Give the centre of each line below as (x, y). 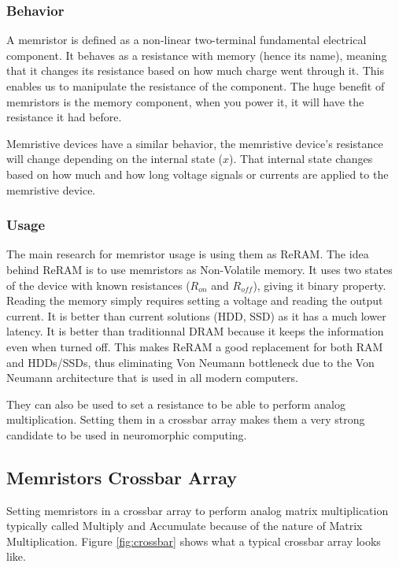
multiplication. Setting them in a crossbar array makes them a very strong (186, 419)
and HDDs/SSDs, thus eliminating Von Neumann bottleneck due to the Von (190, 362)
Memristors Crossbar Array (122, 477)
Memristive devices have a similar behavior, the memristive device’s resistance (195, 143)
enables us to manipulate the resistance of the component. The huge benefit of (196, 86)
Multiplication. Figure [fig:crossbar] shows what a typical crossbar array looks (194, 541)
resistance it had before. (64, 117)
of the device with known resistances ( (98, 285)
